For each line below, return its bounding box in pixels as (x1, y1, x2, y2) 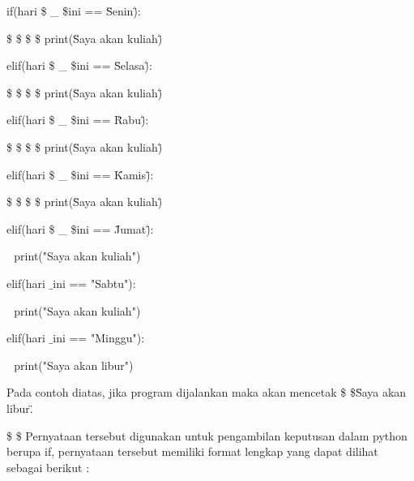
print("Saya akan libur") (14, 356, 134, 373)
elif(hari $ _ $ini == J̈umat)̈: (6, 220, 154, 237)
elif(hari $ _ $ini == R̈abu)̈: (6, 111, 149, 128)
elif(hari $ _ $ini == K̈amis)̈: (6, 165, 154, 183)
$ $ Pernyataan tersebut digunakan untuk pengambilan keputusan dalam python (6, 427, 408, 444)
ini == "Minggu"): (53, 329, 145, 346)
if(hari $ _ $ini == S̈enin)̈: (6, 2, 141, 19)
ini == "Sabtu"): (53, 274, 136, 291)
